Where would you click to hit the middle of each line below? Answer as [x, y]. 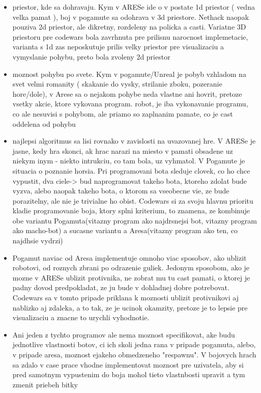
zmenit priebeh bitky [45, 384]
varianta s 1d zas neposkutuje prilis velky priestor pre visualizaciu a [118, 47]
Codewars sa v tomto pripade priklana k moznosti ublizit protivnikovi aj [125, 298]
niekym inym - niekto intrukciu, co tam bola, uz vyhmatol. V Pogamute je [129, 161]
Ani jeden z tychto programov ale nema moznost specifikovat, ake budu [124, 334]
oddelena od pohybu [44, 123]
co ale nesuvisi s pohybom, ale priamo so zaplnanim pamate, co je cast [123, 113]
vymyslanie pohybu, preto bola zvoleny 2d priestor [91, 56]
